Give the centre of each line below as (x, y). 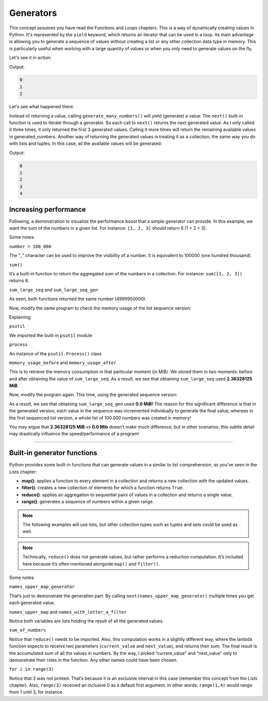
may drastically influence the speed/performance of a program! (74, 434)
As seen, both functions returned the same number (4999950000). (78, 299)
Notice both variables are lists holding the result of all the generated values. (86, 621)
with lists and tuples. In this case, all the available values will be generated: (86, 143)
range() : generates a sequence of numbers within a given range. (88, 502)
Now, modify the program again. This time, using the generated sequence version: (93, 395)
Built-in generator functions (53, 453)
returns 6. (19, 281)
